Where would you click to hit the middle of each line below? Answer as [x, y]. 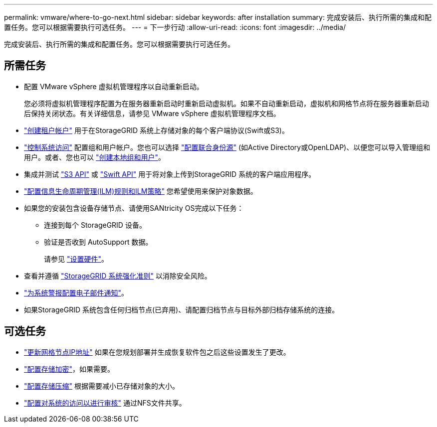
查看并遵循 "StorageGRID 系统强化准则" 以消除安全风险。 [118, 276]
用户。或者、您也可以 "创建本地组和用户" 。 [95, 157]
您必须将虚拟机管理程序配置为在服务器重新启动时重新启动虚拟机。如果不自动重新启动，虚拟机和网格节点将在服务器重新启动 [226, 103]
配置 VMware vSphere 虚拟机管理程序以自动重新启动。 [114, 86]
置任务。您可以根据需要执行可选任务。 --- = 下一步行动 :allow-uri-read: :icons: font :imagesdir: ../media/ [175, 27]
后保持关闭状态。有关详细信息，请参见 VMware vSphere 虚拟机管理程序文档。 [152, 113]
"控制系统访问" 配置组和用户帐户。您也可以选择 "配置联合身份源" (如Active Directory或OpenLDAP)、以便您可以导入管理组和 [227, 147]
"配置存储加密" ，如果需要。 [69, 369]
